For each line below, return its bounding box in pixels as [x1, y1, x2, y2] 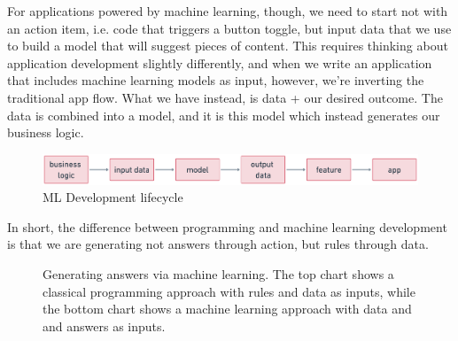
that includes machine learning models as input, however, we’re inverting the [7, 71, 424, 89]
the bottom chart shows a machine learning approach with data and [43, 299, 412, 318]
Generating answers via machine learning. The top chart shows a [43, 264, 394, 283]
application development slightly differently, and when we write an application [7, 53, 432, 72]
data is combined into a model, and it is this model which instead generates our [7, 105, 440, 124]
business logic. [7, 123, 84, 142]
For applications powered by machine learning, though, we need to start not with [7, 2, 448, 19]
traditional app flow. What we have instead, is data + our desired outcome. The [7, 88, 443, 106]
